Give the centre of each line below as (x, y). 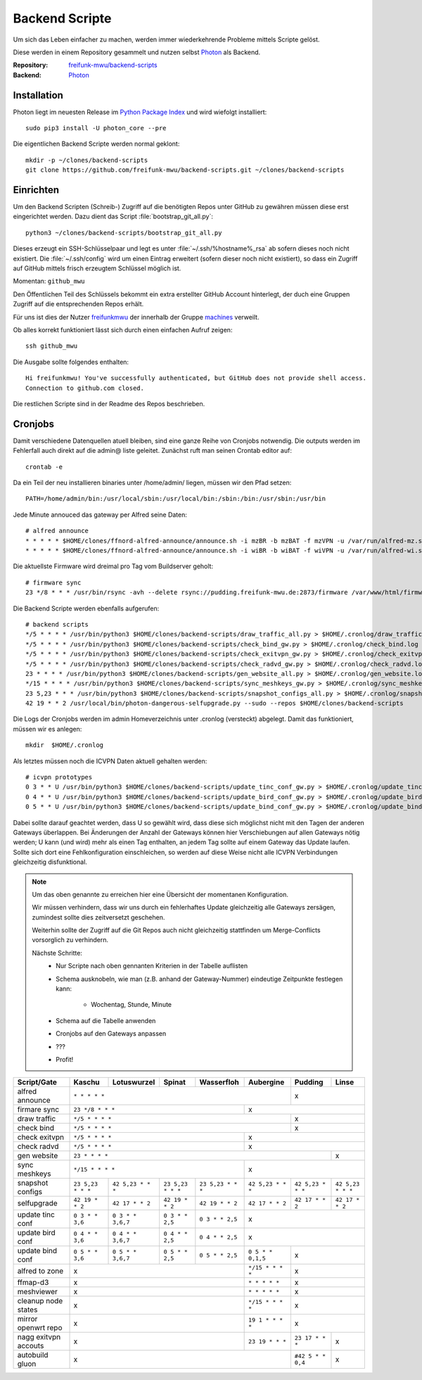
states (27, 1310)
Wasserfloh (219, 1082)
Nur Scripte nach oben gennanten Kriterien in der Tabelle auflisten (152, 966)
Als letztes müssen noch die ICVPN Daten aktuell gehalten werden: (110, 761)
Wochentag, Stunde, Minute (132, 1005)
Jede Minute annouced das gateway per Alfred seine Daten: (100, 515)
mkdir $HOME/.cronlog (65, 745)
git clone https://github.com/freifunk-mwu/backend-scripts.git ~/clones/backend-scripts (185, 170)
